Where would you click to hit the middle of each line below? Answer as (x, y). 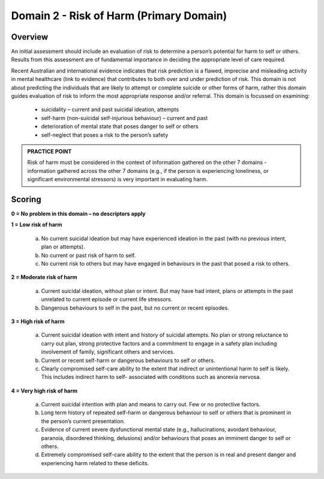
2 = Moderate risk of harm (44, 277)
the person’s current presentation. (83, 421)
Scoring (26, 199)
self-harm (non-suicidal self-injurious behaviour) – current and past (124, 118)
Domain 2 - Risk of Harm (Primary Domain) (119, 16)
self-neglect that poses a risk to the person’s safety (105, 134)
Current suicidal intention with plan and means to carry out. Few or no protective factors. (151, 405)
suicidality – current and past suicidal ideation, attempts (110, 110)
